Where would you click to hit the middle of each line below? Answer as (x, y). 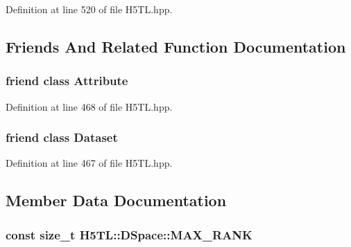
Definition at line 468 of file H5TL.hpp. (89, 106)
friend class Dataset (62, 137)
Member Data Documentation (116, 200)
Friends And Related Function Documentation (176, 46)
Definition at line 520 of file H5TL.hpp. (89, 9)
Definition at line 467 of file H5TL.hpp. (89, 163)
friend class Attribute (67, 81)
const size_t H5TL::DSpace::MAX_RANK (129, 234)
